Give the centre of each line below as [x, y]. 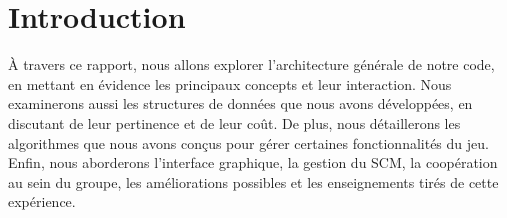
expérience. [42, 201]
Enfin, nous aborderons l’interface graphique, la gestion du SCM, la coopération [253, 162]
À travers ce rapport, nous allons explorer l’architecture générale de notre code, [251, 64]
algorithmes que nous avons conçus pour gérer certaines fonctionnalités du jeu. [248, 142]
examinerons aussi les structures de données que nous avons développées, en [240, 103]
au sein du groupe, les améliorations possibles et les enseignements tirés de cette [253, 181]
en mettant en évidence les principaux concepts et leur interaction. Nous [230, 83]
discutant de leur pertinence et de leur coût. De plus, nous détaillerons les [234, 122]
